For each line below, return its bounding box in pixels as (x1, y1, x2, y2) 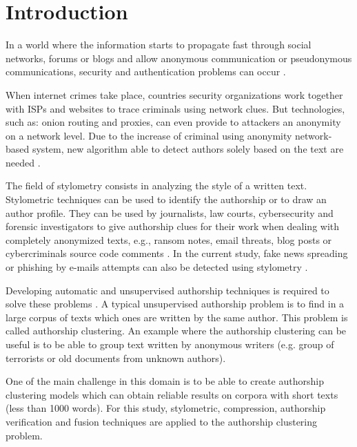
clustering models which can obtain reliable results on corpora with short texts (6, 387, 338, 401)
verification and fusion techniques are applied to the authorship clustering (6, 414, 318, 428)
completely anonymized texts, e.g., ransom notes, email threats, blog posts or (6, 232, 332, 247)
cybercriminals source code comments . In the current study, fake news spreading (6, 246, 348, 260)
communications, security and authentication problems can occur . (6, 64, 286, 79)
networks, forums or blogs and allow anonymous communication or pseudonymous (6, 50, 352, 65)
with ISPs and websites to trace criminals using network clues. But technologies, (6, 101, 345, 115)
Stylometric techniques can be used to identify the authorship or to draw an (6, 192, 327, 207)
